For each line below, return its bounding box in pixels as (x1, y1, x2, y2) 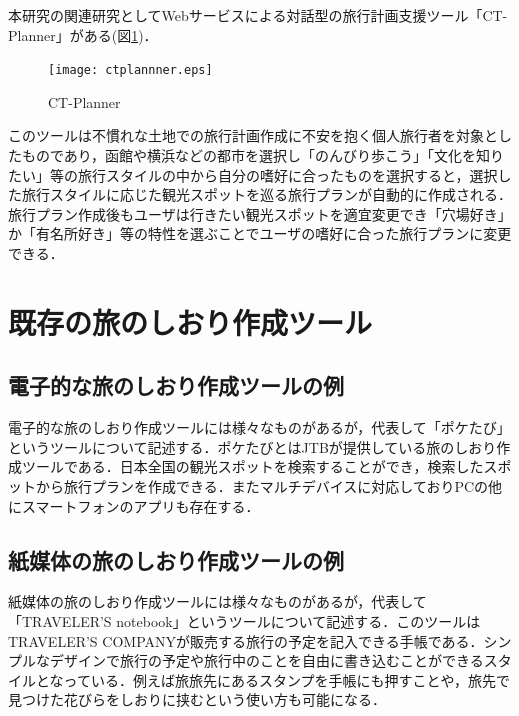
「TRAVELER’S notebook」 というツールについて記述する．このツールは (8, 610, 481, 631)
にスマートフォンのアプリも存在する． (8, 495, 260, 516)
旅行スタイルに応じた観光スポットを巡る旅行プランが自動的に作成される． (21, 184, 512, 205)
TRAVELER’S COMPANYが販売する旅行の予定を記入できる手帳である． (8, 630, 484, 651)
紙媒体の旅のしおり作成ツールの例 (8, 544, 344, 575)
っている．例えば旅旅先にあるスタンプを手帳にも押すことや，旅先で (63, 669, 510, 690)
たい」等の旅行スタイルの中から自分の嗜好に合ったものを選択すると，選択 (8, 164, 498, 185)
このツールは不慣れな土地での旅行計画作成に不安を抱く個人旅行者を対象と (8, 125, 498, 146)
